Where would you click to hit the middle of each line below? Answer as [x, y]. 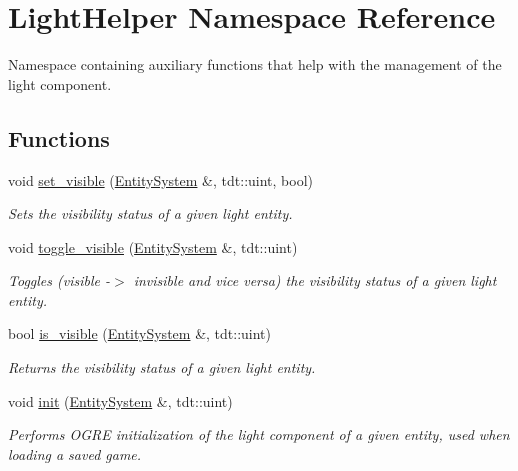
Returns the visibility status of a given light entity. [162, 367]
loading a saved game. [75, 453]
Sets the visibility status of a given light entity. [150, 213]
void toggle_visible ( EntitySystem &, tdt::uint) [153, 246]
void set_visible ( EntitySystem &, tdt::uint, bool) [160, 179]
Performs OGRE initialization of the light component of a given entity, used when [259, 434]
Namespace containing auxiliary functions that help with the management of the [255, 64]
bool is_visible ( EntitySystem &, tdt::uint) [139, 333]
